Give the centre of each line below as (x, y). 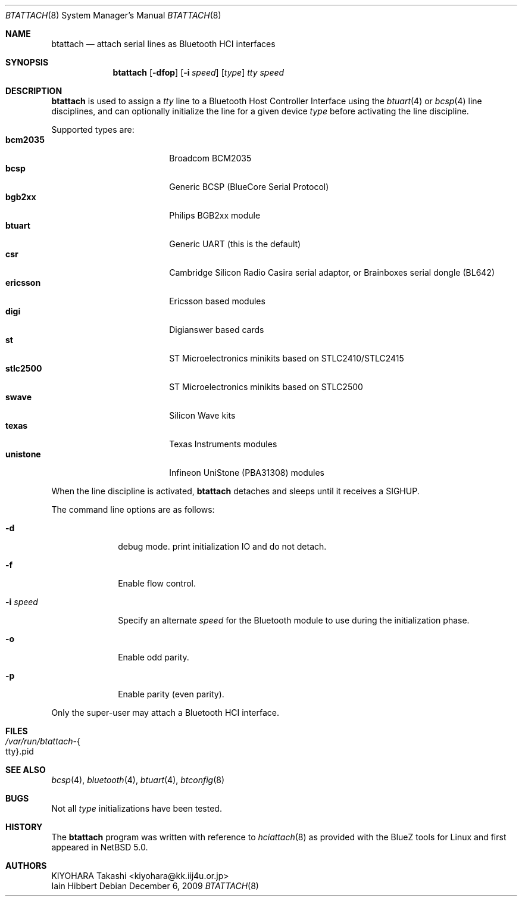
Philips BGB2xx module (215, 215)
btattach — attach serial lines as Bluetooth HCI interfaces (163, 44)
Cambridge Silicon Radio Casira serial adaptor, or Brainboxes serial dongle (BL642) (332, 272)
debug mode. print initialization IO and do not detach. (222, 546)
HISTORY (24, 827)
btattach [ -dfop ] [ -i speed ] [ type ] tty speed (199, 72)
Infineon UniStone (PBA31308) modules (247, 473)
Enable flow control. (157, 583)
